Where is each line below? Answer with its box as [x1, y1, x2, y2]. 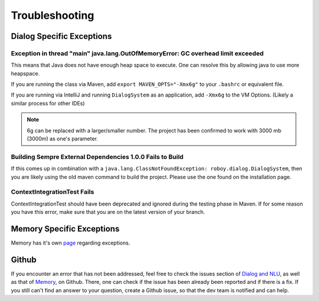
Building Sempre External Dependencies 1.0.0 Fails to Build [11, 153, 184, 161]
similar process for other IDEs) [11, 100, 85, 107]
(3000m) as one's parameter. [27, 135, 99, 143]
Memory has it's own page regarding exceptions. [11, 239, 131, 247]
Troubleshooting [11, 9, 95, 22]
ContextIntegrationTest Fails [11, 188, 95, 196]
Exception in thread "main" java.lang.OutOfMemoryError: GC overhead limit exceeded [11, 49, 264, 57]
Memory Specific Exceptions [11, 224, 120, 234]
